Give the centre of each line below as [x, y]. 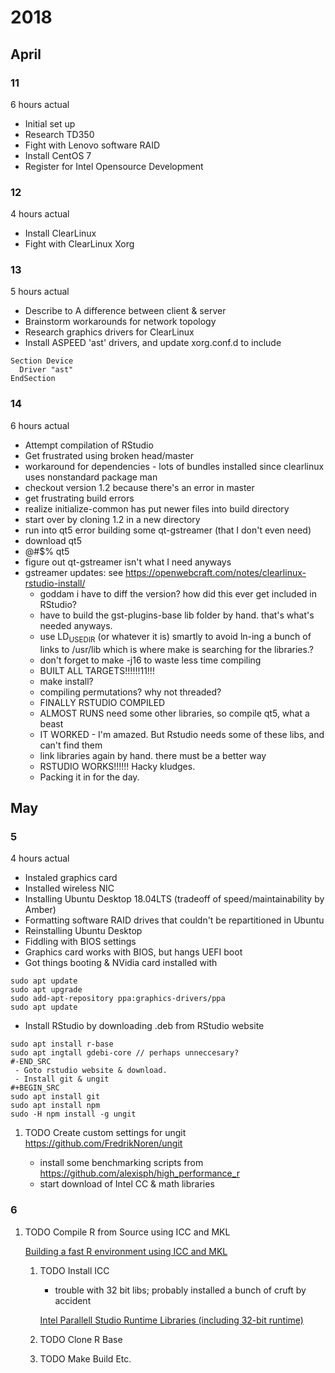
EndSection [33, 379]
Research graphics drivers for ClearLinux [109, 332]
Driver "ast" [46, 370]
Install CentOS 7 [58, 155]
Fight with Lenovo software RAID [92, 145]
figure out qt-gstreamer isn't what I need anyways [128, 562]
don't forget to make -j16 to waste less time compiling [150, 660]
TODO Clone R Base [81, 1339]
